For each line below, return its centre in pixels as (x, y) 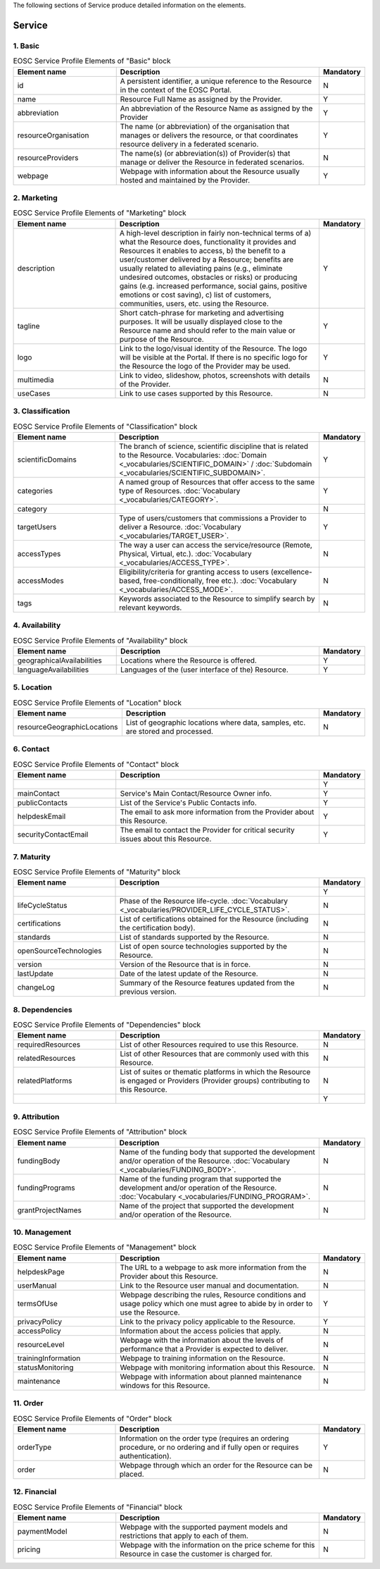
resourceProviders (48, 157)
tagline (28, 326)
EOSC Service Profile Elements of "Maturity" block (97, 872)
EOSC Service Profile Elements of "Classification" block (105, 426)
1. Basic (26, 46)
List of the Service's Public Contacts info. (188, 803)
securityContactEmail (53, 835)
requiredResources (49, 1045)
